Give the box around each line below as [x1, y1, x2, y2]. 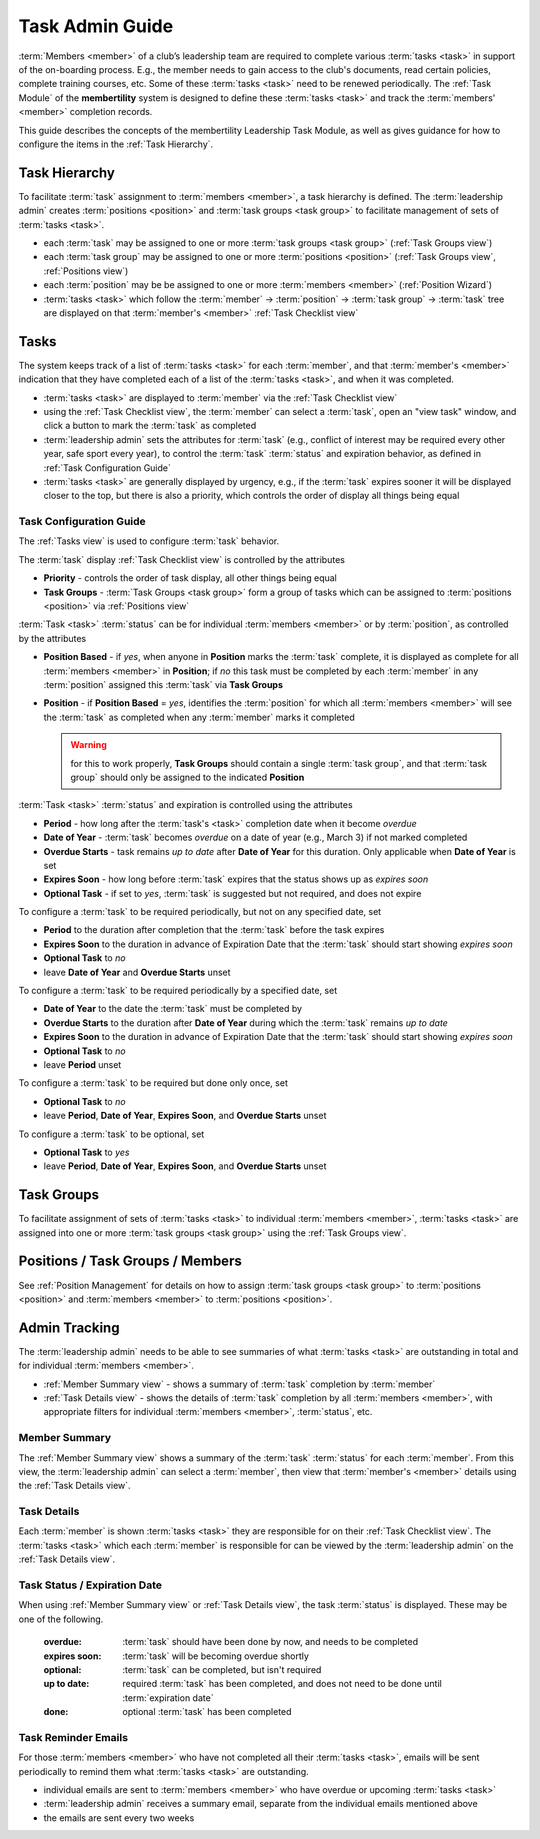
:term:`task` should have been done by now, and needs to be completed [122, 1636, 419, 1648]
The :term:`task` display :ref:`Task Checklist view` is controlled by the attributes [18, 553, 345, 565]
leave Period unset [43, 1058, 122, 1070]
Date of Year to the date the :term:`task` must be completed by [43, 1003, 303, 1015]
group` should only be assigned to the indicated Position [70, 771, 305, 783]
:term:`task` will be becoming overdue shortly [122, 1650, 310, 1662]
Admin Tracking [18, 1319, 120, 1336]
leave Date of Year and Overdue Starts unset [43, 966, 231, 978]
